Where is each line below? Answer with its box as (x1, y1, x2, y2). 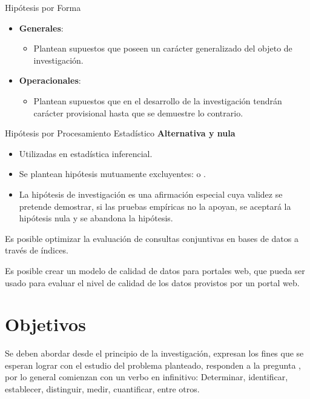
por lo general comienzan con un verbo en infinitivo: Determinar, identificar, (5, 370, 288, 383)
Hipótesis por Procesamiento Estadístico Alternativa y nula (5, 127, 236, 139)
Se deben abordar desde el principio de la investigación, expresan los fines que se (5, 347, 304, 360)
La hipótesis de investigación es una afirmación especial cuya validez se (19, 187, 283, 200)
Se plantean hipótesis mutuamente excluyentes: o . (19, 167, 206, 180)
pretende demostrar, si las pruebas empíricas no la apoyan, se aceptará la (19, 199, 291, 212)
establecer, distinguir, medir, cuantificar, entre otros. (5, 383, 200, 395)
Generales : (19, 21, 64, 34)
